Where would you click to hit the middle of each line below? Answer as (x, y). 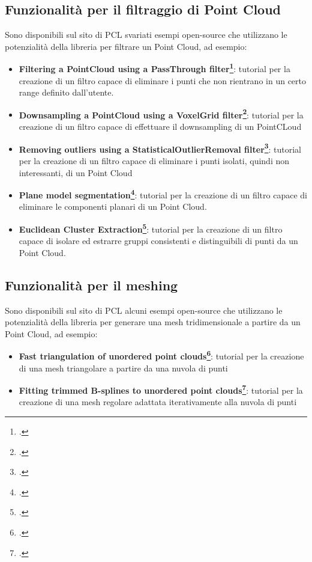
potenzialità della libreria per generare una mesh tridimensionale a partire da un (153, 322)
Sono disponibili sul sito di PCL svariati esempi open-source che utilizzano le (146, 35)
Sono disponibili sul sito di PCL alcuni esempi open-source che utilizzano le (144, 310)
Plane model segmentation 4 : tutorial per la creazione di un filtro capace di (163, 194)
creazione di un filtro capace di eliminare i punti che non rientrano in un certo (162, 80)
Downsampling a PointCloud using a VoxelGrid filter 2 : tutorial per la (161, 114)
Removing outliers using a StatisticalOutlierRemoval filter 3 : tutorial (160, 148)
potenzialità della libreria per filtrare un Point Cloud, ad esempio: (126, 46)
